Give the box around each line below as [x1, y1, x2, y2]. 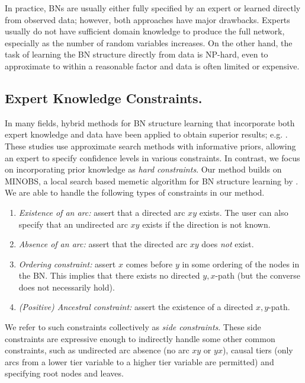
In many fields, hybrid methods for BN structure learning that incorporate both [5, 116, 295, 129]
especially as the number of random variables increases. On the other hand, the [5, 36, 293, 49]
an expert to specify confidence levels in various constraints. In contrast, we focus [5, 151, 300, 164]
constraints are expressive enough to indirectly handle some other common [5, 332, 275, 344]
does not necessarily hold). [18, 280, 115, 293]
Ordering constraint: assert [18, 257, 116, 270]
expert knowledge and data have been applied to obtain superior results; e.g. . [5, 128, 288, 141]
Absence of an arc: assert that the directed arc [18, 238, 188, 250]
